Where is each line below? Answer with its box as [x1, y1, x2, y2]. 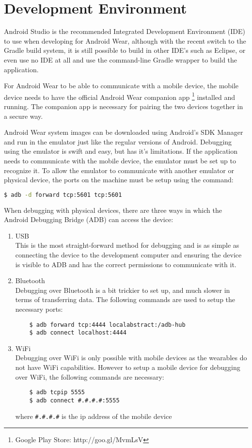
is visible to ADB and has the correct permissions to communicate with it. [15, 259, 236, 269]
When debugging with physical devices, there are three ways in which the [4, 205, 222, 215]
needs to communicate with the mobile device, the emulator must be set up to [4, 155, 236, 165]
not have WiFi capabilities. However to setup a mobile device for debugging [15, 362, 240, 372]
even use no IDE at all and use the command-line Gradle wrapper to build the [4, 54, 237, 64]
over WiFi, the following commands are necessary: [15, 371, 164, 382]
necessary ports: [15, 304, 63, 314]
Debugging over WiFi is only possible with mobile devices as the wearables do [15, 352, 247, 363]
